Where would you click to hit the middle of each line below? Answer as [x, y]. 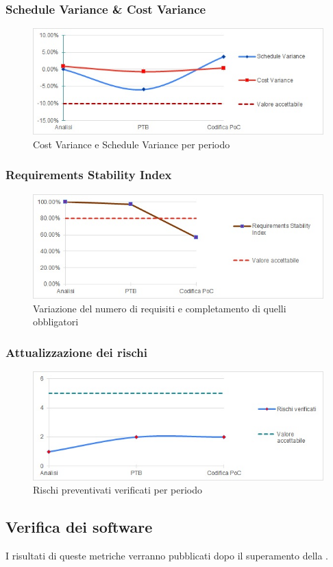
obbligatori [56, 322]
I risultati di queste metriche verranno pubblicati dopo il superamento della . [167, 556]
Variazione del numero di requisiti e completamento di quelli [160, 308]
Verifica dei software [79, 527]
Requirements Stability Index [89, 175]
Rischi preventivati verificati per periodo [118, 490]
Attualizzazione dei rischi [77, 352]
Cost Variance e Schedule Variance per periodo [132, 144]
